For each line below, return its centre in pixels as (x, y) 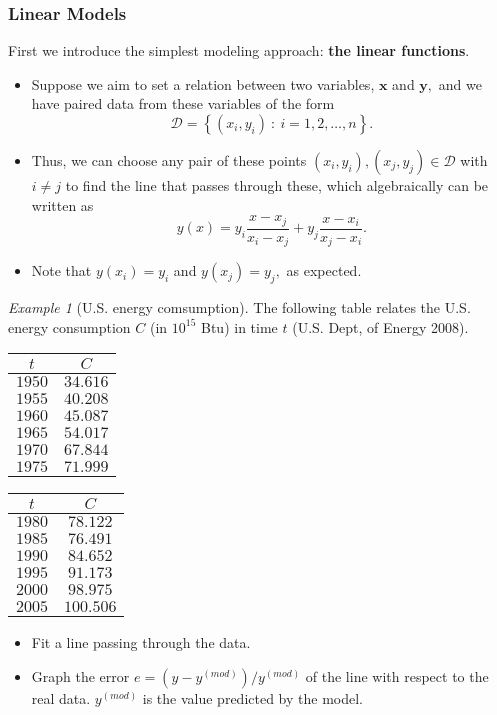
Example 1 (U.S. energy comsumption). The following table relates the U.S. (239, 306)
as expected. (324, 270)
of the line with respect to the (397, 675)
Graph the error (80, 675)
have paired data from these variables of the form (183, 103)
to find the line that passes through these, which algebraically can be (277, 185)
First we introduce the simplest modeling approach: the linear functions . (239, 50)
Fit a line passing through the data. (141, 642)
